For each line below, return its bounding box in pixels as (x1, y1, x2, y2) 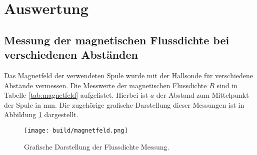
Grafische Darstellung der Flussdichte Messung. (24, 141, 169, 152)
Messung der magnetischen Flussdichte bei (4, 32, 229, 47)
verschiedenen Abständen (4, 47, 138, 62)
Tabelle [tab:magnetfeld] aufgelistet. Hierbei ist (4, 90, 148, 100)
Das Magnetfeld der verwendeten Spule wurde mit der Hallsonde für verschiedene (4, 70, 253, 80)
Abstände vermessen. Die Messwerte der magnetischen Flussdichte (4, 80, 207, 90)
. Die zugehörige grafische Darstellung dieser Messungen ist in (54, 99, 244, 110)
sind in (216, 80, 237, 90)
